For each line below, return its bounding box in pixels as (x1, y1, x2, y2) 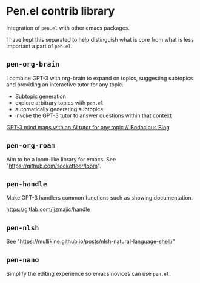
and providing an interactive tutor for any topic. (6, 80, 124, 88)
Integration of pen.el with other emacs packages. (6, 24, 130, 31)
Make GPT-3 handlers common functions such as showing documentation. (6, 194, 193, 201)
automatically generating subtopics (15, 105, 104, 112)
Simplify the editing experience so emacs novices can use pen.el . (6, 270, 171, 277)
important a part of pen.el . (6, 42, 73, 50)
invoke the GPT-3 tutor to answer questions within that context (15, 112, 172, 119)
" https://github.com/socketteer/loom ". (6, 162, 101, 169)
